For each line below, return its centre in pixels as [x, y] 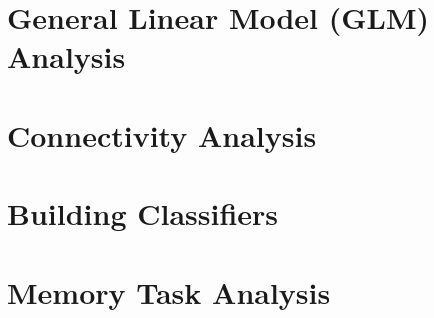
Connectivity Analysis [162, 134]
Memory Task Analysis [169, 291]
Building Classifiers [143, 213]
